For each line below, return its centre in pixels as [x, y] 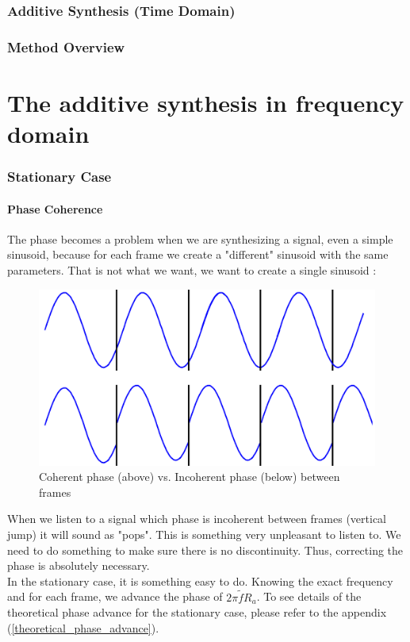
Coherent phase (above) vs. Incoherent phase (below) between [190, 477]
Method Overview [66, 46]
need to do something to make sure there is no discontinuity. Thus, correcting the [205, 550]
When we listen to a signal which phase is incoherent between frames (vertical [197, 519]
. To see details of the [309, 596]
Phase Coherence [55, 208]
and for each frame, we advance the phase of [115, 596]
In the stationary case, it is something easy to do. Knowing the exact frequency [200, 580]
